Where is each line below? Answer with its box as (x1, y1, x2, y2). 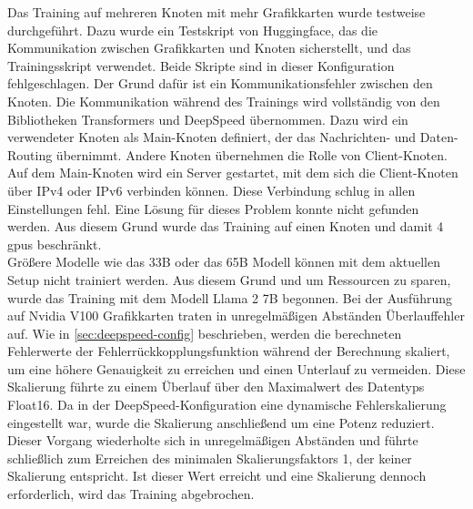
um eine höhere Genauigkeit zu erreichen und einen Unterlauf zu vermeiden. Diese (7, 359, 466, 378)
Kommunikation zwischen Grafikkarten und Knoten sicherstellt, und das (7, 38, 411, 57)
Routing (7, 145, 53, 164)
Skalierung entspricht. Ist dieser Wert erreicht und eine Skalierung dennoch (7, 466, 427, 485)
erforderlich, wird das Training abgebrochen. (7, 484, 255, 504)
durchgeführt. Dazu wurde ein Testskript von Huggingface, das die (7, 20, 378, 39)
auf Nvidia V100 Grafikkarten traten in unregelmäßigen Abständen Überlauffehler (7, 306, 465, 325)
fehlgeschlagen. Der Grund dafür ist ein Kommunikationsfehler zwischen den (7, 74, 433, 93)
